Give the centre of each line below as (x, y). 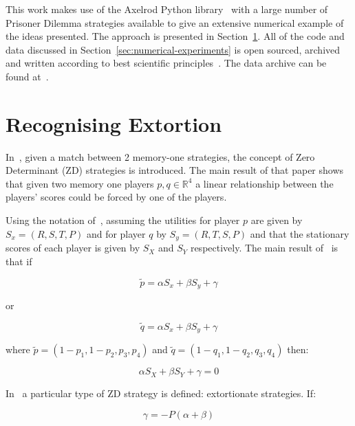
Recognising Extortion (114, 123)
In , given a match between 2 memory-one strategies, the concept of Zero (160, 156)
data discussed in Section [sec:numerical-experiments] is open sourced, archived (173, 49)
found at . (27, 76)
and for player (116, 233)
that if (19, 261)
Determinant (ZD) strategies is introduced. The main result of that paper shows (175, 170)
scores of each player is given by (73, 248)
